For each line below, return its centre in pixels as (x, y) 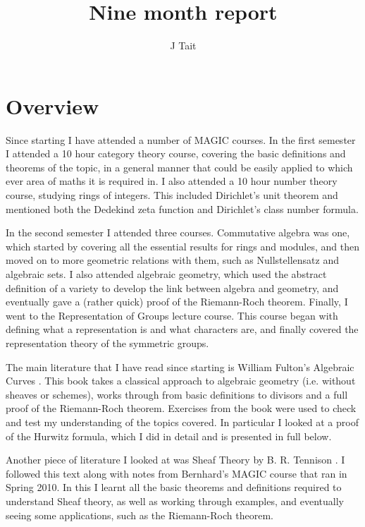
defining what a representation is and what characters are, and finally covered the (182, 329)
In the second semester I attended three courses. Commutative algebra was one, (178, 232)
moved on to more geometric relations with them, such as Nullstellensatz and (172, 260)
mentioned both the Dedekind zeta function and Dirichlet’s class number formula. (182, 208)
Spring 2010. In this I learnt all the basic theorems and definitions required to (174, 487)
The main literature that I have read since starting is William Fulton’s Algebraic (180, 367)
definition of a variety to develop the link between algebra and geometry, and (172, 287)
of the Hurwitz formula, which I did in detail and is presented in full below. (169, 436)
